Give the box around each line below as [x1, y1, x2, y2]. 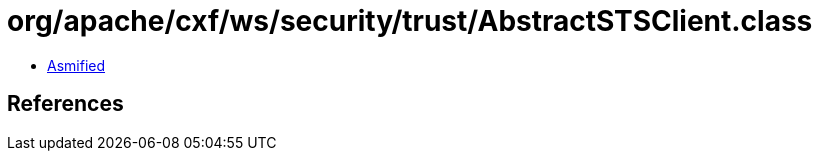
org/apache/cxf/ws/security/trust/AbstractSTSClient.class [7, 4, 813, 38]
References [7, 91, 124, 117]
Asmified [47, 56, 106, 74]
